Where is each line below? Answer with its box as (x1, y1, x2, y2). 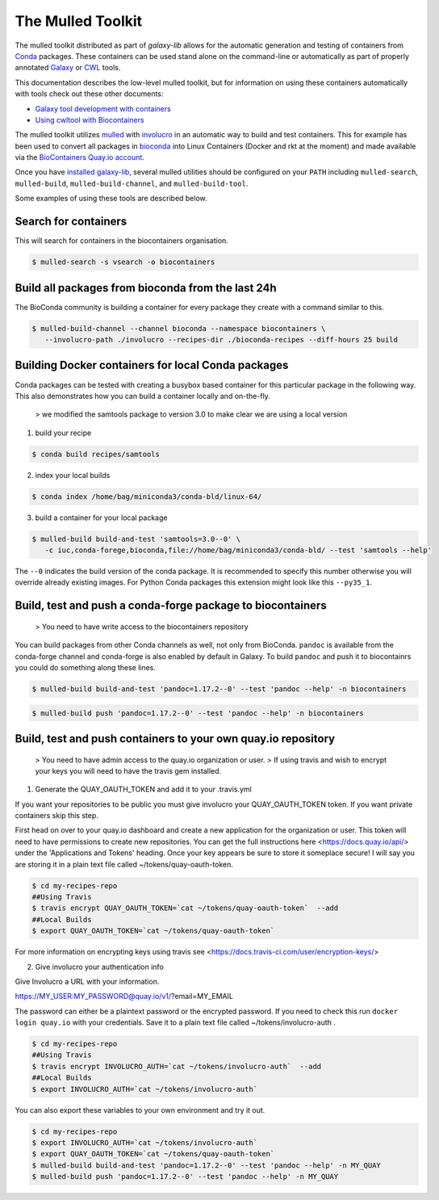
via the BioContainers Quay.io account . (15, 153, 144, 162)
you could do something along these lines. (15, 662, 157, 672)
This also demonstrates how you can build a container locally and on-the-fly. (15, 391, 270, 401)
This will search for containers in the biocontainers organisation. (15, 236, 229, 245)
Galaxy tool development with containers (35, 103, 171, 113)
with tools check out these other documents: (15, 89, 164, 99)
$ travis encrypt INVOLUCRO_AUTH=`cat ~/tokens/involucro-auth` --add (31, 1062, 322, 1071)
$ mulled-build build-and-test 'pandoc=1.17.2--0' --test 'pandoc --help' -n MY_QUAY (31, 1160, 381, 1170)
